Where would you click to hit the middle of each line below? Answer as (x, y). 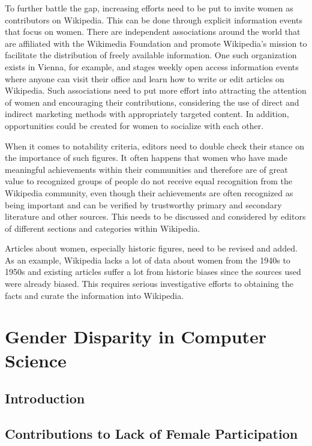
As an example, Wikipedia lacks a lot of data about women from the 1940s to (148, 260)
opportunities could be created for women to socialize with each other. (134, 125)
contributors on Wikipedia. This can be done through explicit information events (154, 20)
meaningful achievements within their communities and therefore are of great (146, 169)
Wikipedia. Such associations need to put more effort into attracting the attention (156, 90)
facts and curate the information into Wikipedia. (94, 295)
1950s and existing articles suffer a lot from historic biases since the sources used (153, 272)
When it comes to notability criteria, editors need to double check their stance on (154, 146)
